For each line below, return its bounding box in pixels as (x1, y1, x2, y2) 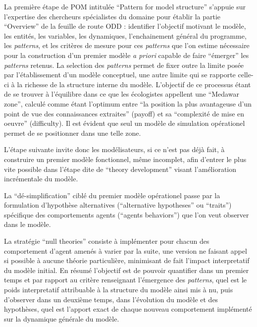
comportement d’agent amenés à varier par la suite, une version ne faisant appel (4, 245, 247, 256)
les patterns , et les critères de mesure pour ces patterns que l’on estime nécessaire (4, 40, 250, 51)
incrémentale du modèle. (4, 173, 78, 184)
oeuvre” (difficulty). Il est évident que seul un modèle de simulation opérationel (4, 118, 245, 128)
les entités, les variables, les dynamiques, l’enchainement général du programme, (4, 30, 247, 41)
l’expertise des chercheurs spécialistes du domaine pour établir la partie (4, 11, 221, 21)
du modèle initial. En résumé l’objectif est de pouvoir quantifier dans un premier (4, 265, 249, 275)
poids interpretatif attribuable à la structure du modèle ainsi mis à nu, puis (4, 284, 233, 295)
